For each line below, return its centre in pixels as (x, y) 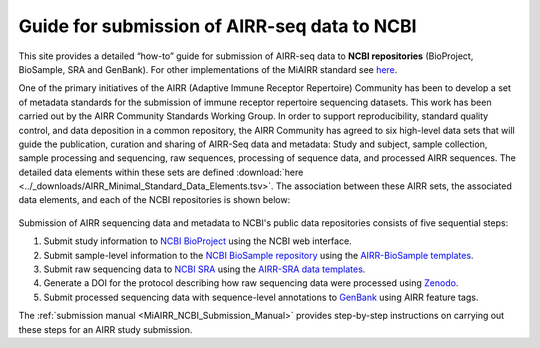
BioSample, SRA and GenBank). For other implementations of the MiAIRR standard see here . (208, 69)
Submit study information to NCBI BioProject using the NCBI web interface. (197, 241)
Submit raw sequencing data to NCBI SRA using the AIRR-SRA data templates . (204, 269)
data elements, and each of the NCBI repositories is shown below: (154, 200)
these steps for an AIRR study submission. (105, 329)
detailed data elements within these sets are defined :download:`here (161, 172)
